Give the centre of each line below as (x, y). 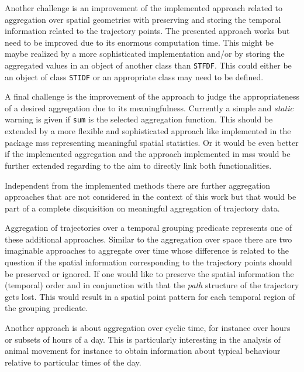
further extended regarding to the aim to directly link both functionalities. (138, 165)
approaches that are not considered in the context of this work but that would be (151, 197)
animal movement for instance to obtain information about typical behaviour (143, 351)
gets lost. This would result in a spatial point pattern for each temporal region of (150, 296)
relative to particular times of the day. (73, 362)
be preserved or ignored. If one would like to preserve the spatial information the (149, 273)
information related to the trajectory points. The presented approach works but (147, 31)
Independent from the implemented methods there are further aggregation (138, 185)
